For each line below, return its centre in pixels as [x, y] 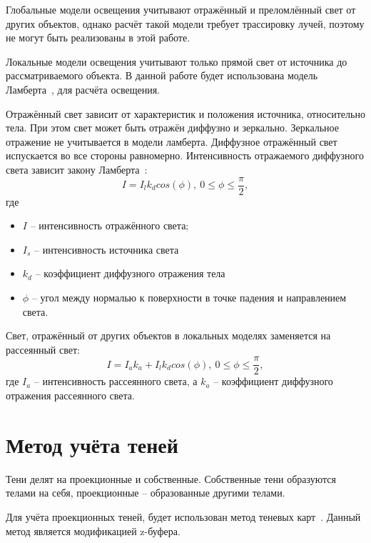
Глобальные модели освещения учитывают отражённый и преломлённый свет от [181, 9]
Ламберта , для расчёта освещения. [83, 89]
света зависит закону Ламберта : [77, 169]
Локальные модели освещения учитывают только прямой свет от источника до [177, 61]
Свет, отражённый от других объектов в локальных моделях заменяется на [168, 335]
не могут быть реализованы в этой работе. [98, 38]
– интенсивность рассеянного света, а [116, 381]
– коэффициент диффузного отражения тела [130, 273]
